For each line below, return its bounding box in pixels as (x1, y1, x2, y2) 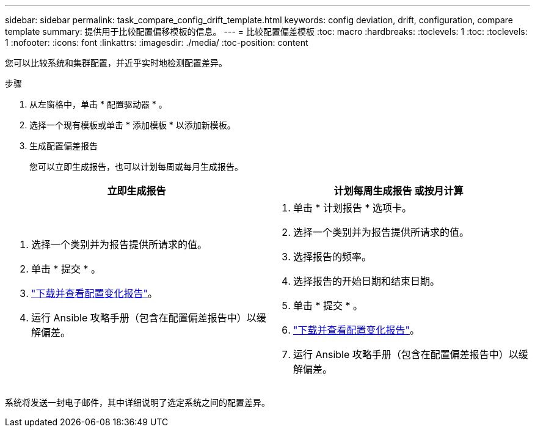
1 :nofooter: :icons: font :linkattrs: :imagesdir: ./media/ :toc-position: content (5, 37, 308, 48)
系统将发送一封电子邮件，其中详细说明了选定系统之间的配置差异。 (5, 397, 270, 408)
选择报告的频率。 (293, 251, 372, 263)
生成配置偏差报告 (29, 141, 98, 151)
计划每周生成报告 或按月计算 (333, 185, 464, 197)
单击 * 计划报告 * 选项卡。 (293, 202, 412, 214)
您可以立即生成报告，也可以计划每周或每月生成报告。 (29, 161, 243, 172)
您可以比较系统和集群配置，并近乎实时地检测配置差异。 (5, 57, 227, 68)
